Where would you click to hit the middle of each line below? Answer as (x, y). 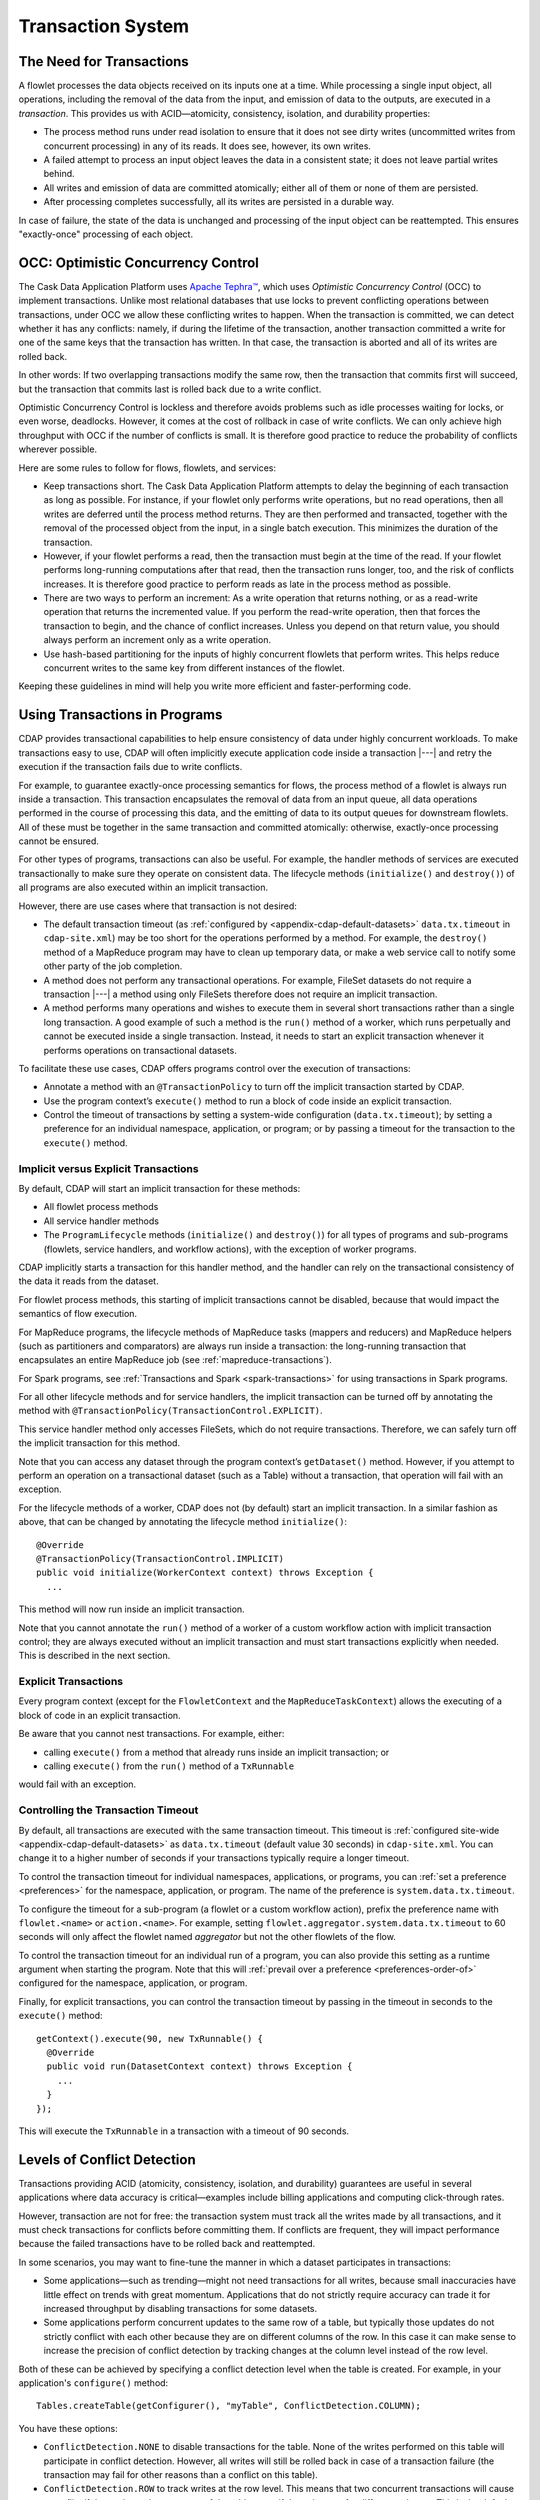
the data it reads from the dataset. (88, 1281)
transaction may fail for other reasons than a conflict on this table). (181, 2474)
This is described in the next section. (94, 1656)
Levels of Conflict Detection (107, 2159)
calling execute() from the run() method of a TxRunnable (169, 1766)
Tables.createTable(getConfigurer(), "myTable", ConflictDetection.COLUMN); (229, 2406)
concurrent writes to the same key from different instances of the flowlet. (194, 668)
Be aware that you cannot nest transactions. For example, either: (151, 1734)
